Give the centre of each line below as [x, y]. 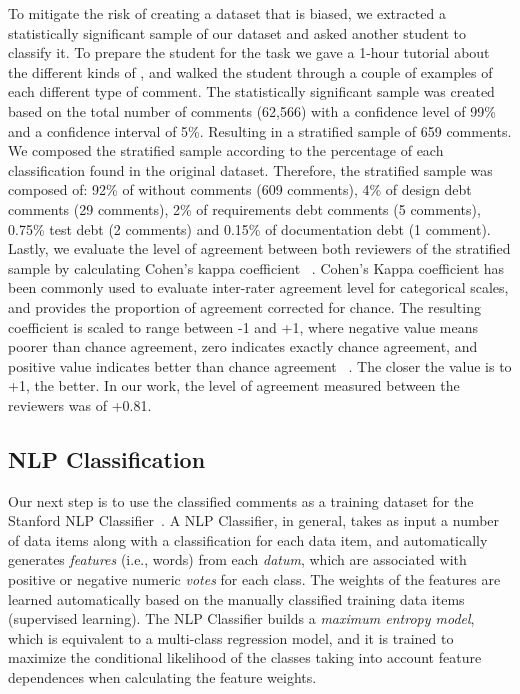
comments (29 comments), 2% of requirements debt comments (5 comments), [244, 208]
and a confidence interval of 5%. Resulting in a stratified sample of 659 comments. [260, 130]
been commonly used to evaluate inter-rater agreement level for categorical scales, [258, 287]
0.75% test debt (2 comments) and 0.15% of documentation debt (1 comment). [249, 228]
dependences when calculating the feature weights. [162, 677]
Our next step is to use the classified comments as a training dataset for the [241, 500]
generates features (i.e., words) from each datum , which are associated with [237, 559]
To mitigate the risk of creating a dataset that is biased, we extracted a [227, 13]
